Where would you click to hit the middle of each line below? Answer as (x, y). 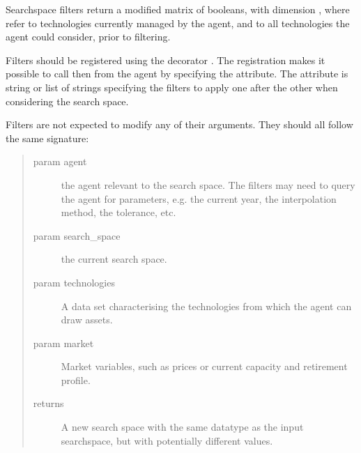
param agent (60, 161)
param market (63, 343)
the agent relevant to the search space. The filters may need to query (208, 184)
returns (48, 403)
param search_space (77, 235)
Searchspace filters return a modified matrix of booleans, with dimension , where (178, 9)
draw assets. (87, 320)
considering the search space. (67, 101)
